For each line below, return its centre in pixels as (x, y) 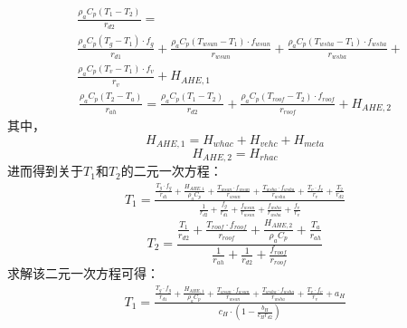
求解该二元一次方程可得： (83, 273)
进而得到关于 (45, 171)
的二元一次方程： (171, 171)
